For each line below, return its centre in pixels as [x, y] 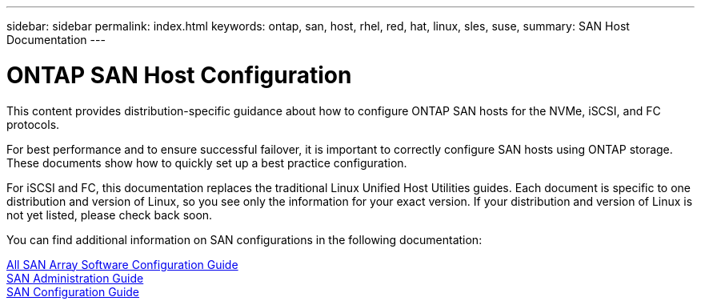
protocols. [33, 124]
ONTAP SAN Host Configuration [179, 75]
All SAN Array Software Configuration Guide [122, 264]
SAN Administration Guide [75, 278]
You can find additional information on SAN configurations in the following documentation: [244, 239]
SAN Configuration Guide [73, 291]
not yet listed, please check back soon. [110, 215]
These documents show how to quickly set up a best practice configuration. [207, 163]
